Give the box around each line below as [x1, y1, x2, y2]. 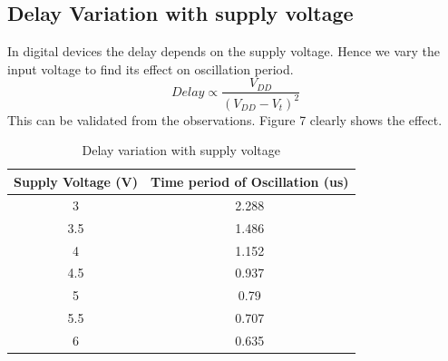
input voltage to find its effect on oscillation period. [7, 59, 294, 78]
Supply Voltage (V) [14, 171, 139, 190]
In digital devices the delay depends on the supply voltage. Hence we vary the [7, 42, 441, 61]
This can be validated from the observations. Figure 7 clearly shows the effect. [7, 110, 443, 129]
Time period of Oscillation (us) [151, 171, 349, 190]
